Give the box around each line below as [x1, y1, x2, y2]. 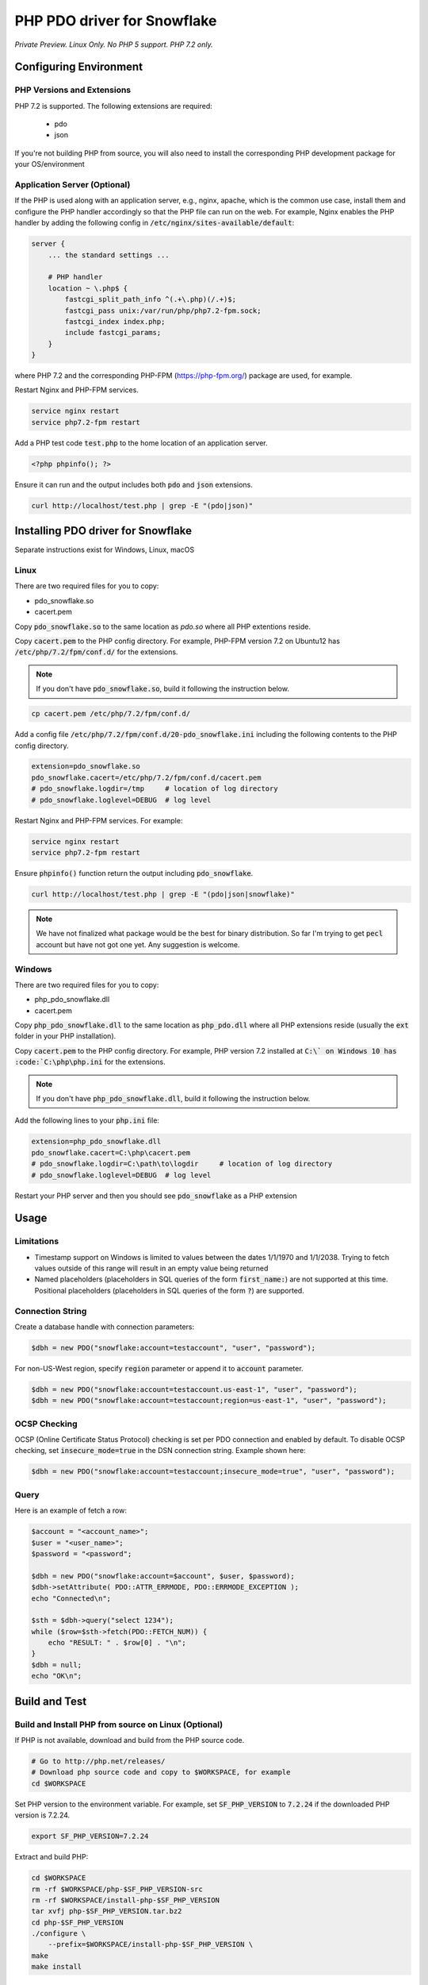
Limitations [14, 1235, 59, 1247]
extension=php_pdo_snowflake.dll [31, 1137, 162, 1147]
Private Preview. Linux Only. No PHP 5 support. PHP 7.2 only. [14, 40, 213, 49]
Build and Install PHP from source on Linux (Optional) [14, 1719, 224, 1730]
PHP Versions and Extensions [14, 84, 132, 95]
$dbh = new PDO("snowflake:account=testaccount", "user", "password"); [31, 1343, 316, 1352]
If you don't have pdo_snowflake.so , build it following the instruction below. [36, 684, 289, 694]
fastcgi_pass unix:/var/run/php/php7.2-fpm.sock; [64, 306, 262, 315]
